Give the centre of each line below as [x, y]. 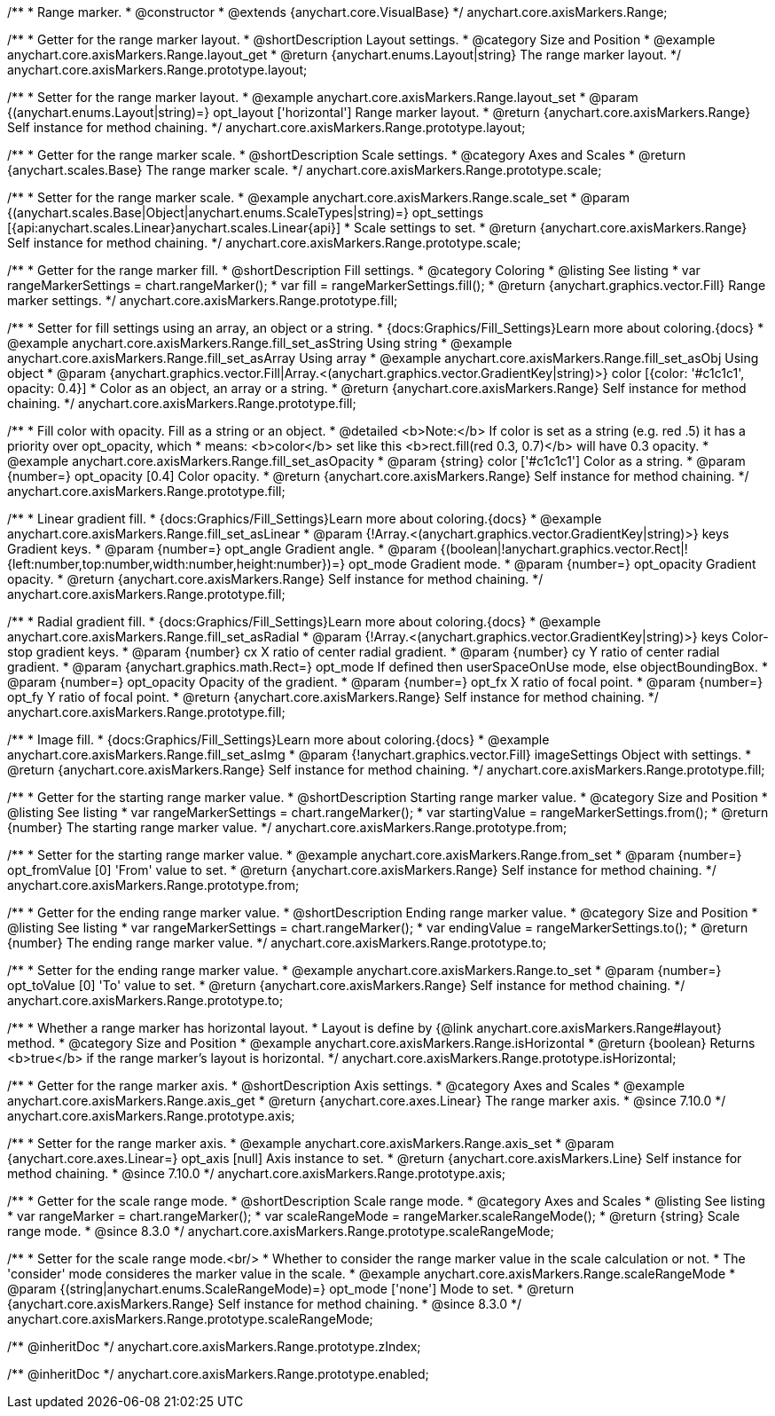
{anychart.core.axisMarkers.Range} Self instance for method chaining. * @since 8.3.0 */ [265, 1304]
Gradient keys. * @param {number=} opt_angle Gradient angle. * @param [222, 549]
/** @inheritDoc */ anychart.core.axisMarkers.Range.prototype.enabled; [218, 1374]
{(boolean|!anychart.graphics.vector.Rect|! [564, 549]
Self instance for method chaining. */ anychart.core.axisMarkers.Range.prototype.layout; [266, 127]
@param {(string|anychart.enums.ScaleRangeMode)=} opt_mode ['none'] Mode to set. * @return [291, 1289]
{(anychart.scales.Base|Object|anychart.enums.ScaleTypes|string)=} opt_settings [246, 212]
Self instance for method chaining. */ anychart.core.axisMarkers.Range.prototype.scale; [264, 243]
